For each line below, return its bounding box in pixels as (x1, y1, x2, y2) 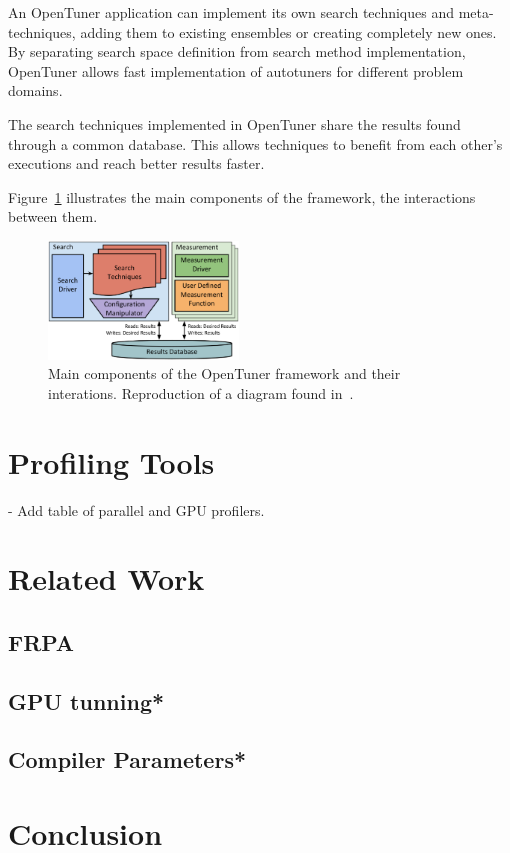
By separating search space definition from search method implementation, (8, 41, 466, 62)
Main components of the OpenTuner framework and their (48, 363, 401, 384)
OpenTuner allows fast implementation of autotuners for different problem (8, 60, 464, 81)
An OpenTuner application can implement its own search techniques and (8, 2, 454, 22)
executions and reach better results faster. (8, 153, 265, 174)
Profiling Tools (8, 441, 215, 482)
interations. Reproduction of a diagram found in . (48, 382, 354, 403)
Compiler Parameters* (8, 744, 246, 775)
